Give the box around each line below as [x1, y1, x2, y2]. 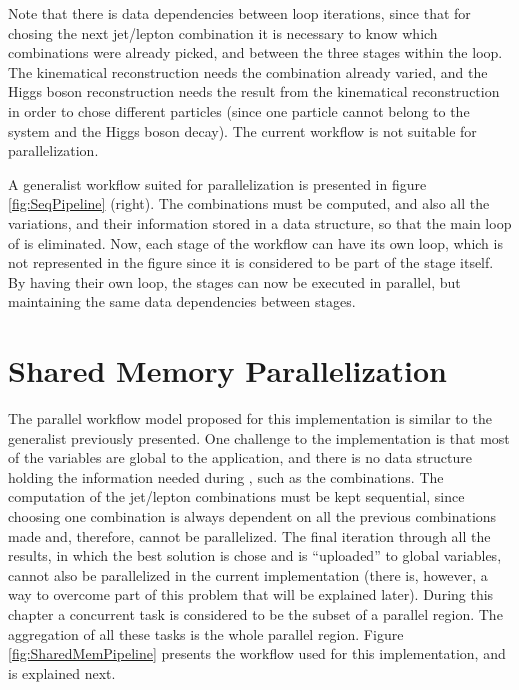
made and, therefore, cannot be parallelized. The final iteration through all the [8, 525, 491, 546]
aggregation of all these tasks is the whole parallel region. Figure [8, 623, 404, 644]
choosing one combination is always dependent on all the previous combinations [8, 506, 497, 526]
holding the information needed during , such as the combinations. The [8, 466, 444, 487]
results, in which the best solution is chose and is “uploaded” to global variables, [8, 545, 502, 566]
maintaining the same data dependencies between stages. [8, 291, 356, 312]
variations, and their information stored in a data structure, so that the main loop [8, 212, 512, 233]
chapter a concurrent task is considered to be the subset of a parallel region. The [8, 603, 503, 624]
